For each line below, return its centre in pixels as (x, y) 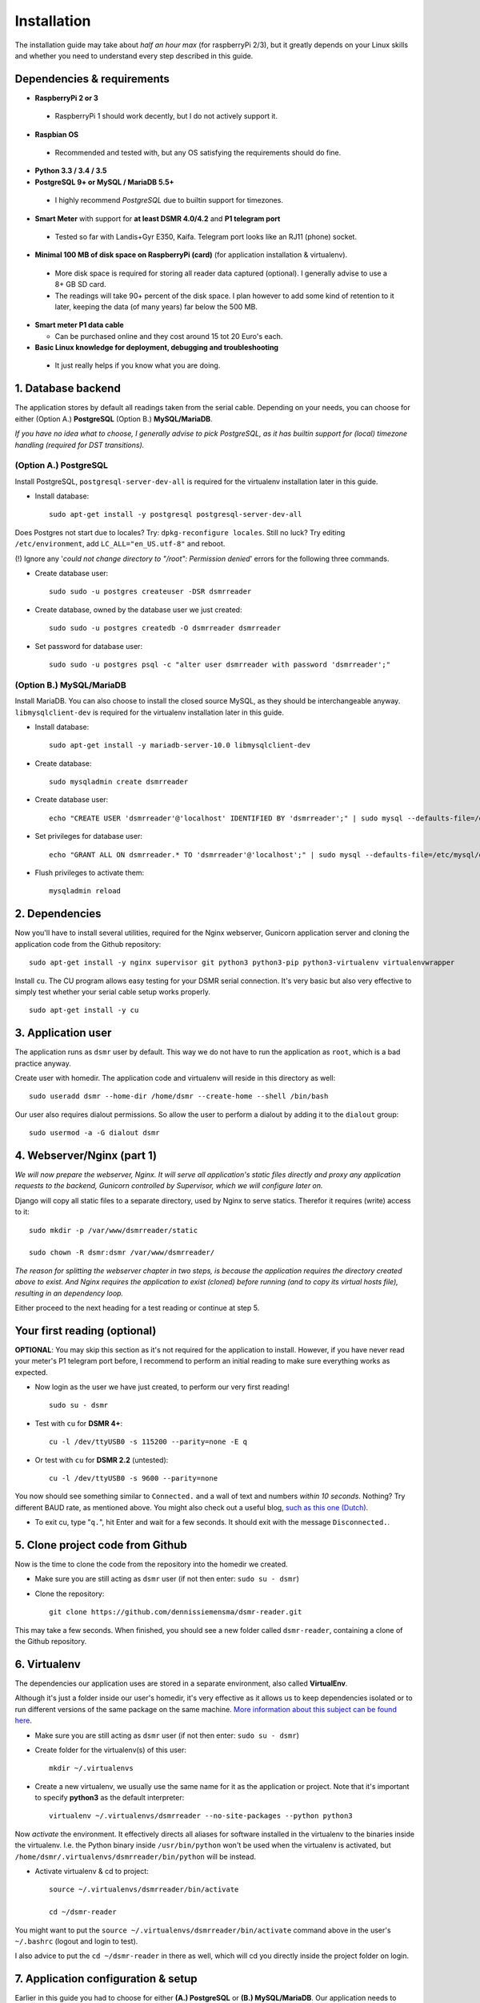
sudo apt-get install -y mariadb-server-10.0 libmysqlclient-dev (180, 746)
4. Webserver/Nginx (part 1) (86, 1155)
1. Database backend (68, 389)
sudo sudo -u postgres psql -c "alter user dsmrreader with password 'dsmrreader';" (220, 665)
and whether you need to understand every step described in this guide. (134, 55)
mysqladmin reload (85, 891)
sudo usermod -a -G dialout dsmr (94, 1133)
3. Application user (63, 1033)
